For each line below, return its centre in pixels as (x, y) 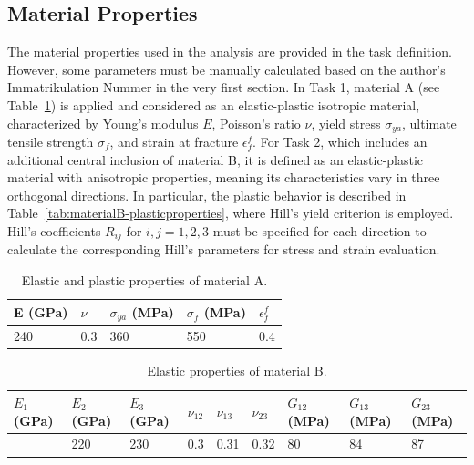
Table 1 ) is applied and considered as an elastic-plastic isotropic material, (214, 104)
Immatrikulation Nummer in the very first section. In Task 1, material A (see (224, 87)
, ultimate (429, 123)
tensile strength (51, 142)
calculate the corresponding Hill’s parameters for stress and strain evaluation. (224, 249)
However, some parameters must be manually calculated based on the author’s (227, 69)
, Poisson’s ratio (256, 123)
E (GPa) (41, 312)
